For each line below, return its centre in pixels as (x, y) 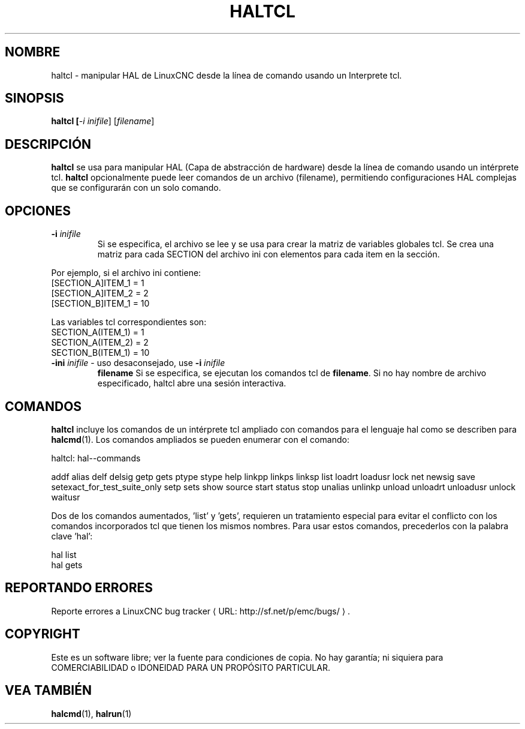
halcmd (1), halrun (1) (91, 713)
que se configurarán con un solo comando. (136, 188)
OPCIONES (38, 211)
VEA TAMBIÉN (49, 691)
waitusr (66, 497)
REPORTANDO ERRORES (79, 588)
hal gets (67, 565)
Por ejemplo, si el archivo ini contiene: (126, 273)
